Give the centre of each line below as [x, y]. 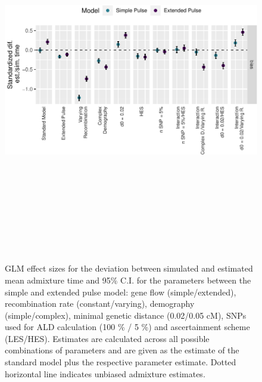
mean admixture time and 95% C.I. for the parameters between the [128, 280]
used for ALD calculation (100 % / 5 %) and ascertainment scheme [127, 327]
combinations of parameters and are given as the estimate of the [122, 350]
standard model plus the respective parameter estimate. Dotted [121, 362]
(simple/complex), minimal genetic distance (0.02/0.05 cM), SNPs [126, 315]
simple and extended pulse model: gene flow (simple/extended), [121, 292]
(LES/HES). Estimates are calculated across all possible [107, 338]
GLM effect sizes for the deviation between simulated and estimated [129, 268]
